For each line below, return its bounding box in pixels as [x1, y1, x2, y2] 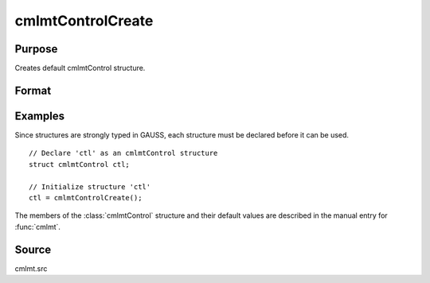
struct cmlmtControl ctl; [29, 160, 131, 169]
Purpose [14, 42, 58, 56]
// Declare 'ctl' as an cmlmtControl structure [29, 149, 218, 158]
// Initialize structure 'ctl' [29, 182, 151, 191]
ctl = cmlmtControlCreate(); [29, 193, 143, 202]
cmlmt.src [14, 263, 48, 273]
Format [14, 83, 52, 97]
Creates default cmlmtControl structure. [14, 64, 146, 73]
